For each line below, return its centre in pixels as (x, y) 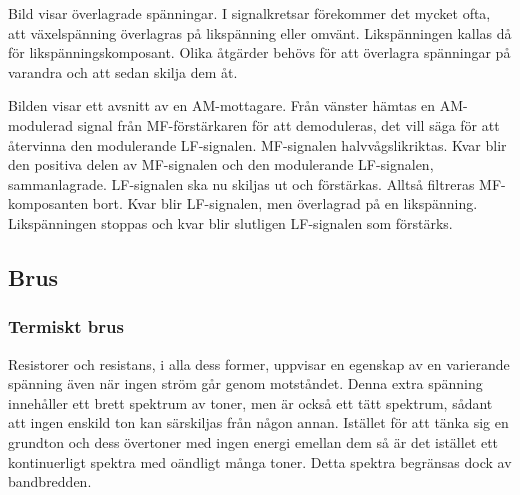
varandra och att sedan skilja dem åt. (123, 71)
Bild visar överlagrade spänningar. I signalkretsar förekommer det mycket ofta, (249, 13)
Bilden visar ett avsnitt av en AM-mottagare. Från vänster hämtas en (222, 105)
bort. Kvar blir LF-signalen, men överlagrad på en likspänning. (285, 203)
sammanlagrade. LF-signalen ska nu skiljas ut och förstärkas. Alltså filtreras (241, 183)
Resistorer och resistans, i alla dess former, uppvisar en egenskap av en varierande (259, 363)
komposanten (48, 203)
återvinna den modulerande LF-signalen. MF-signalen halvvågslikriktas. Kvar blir (257, 144)
